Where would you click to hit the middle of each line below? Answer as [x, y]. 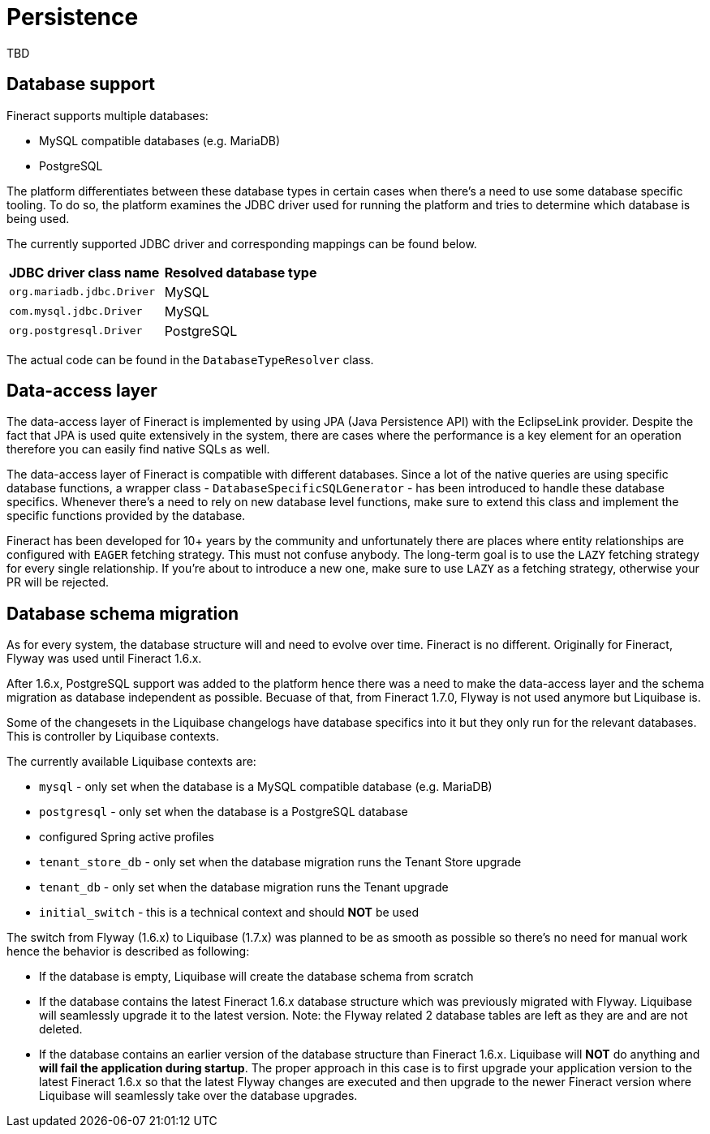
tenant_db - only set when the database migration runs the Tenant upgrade [244, 887]
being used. [38, 218]
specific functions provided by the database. [126, 516]
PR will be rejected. [58, 582]
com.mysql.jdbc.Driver [76, 311]
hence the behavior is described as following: [128, 951]
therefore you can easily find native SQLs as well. [138, 449]
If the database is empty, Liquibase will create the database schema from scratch [256, 977]
